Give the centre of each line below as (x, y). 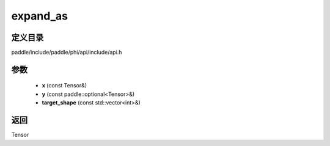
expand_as (40, 16)
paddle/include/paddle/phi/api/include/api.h (67, 53)
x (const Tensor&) (64, 86)
